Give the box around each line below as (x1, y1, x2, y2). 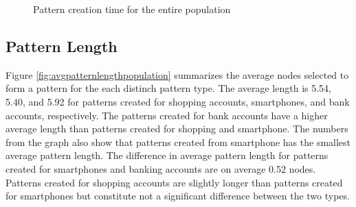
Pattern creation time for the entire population (33, 2, 231, 16)
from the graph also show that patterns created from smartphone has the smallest (5, 134, 351, 149)
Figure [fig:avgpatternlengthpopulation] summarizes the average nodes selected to (5, 67, 349, 82)
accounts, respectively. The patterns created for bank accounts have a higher (5, 108, 328, 122)
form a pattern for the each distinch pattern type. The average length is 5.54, (5, 81, 332, 95)
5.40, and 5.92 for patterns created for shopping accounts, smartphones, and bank (5, 94, 350, 108)
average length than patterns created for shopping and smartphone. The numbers (5, 121, 348, 136)
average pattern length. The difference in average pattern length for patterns (5, 148, 329, 162)
